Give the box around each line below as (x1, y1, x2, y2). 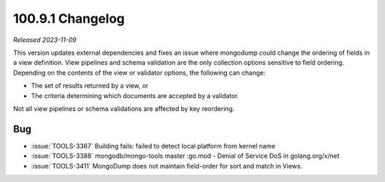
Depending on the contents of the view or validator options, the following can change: (13, 68, 266, 77)
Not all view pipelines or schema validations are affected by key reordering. (13, 104, 235, 113)
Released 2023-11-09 (13, 36, 77, 44)
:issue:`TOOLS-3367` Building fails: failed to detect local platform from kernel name (31, 141, 276, 150)
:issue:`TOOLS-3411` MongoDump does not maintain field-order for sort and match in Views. (31, 161, 303, 170)
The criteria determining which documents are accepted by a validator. (31, 91, 240, 100)
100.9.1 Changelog (13, 11, 125, 26)
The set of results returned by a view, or (31, 82, 149, 90)
